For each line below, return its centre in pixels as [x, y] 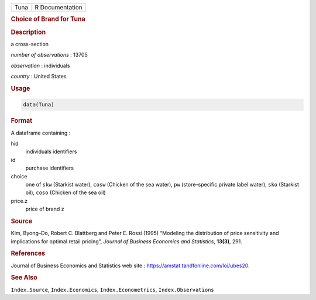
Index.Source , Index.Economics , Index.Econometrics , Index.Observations [112, 289]
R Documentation [59, 7]
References [28, 253]
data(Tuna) [39, 105]
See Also [24, 278]
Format [21, 121]
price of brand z [45, 209]
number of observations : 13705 [49, 55]
